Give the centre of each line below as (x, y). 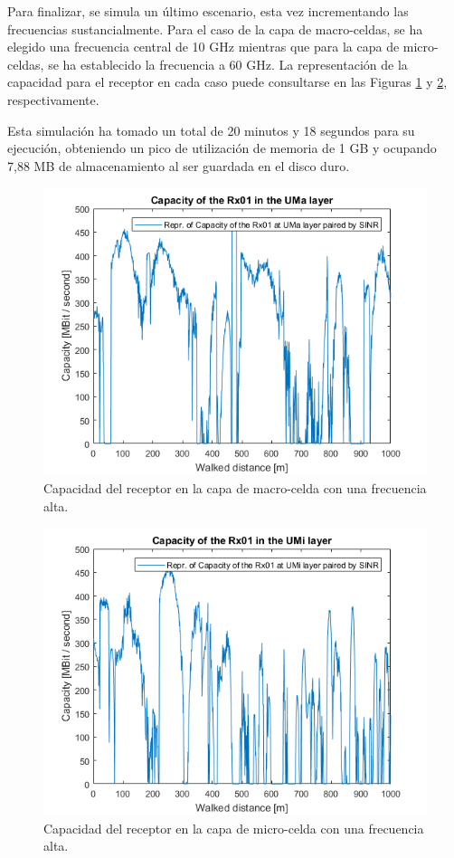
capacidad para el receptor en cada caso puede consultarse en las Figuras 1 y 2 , (227, 82)
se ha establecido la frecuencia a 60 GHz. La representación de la (228, 64)
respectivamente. (53, 99)
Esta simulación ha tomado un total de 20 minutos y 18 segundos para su (211, 130)
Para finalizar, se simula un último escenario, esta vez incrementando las (208, 11)
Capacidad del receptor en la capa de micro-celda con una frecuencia (234, 828)
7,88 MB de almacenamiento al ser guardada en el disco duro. (179, 165)
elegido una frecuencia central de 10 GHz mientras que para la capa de (203, 47)
